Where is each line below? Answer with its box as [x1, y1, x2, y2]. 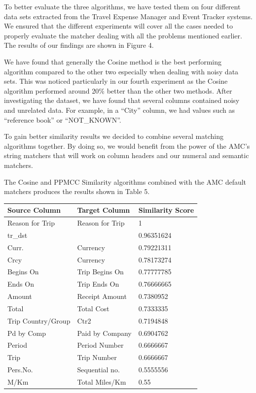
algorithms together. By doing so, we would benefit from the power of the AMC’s [4, 140, 250, 151]
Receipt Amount [77, 291, 127, 301]
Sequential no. [77, 364, 120, 375]
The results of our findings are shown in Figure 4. [4, 40, 154, 50]
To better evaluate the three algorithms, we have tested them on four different [4, 1, 241, 11]
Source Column [7, 205, 61, 215]
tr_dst [7, 229, 28, 240]
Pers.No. [7, 364, 33, 375]
